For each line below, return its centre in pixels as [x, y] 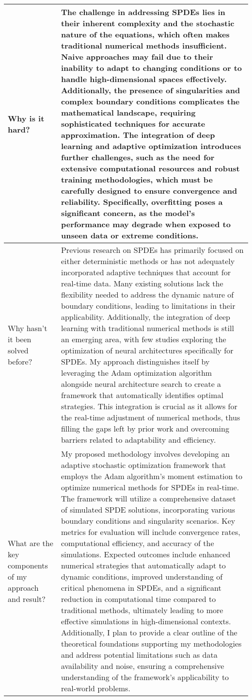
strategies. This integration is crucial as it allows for [149, 406]
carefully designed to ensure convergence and [149, 191]
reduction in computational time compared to [138, 599]
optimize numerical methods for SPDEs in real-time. [150, 487]
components [28, 565]
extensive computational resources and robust [150, 168]
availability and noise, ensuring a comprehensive [142, 666]
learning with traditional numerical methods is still [147, 328]
